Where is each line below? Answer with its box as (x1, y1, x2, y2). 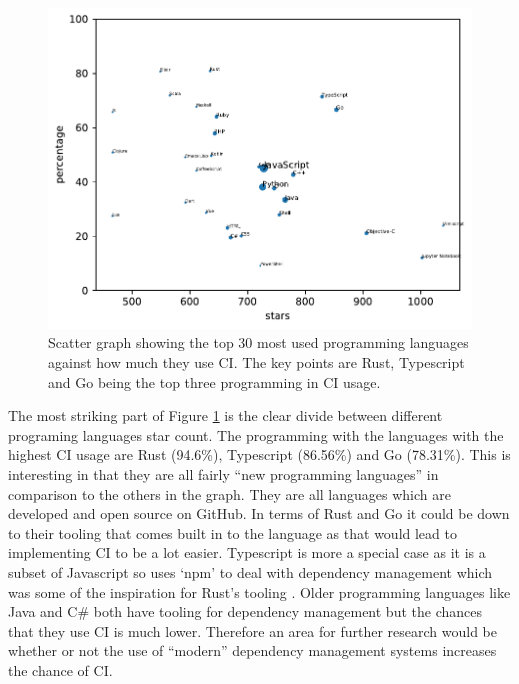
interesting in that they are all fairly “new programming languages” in (8, 463, 439, 484)
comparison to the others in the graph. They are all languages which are (8, 483, 451, 504)
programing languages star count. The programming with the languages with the (8, 424, 504, 445)
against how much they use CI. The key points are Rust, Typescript (48, 351, 465, 372)
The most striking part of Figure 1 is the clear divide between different (8, 405, 443, 426)
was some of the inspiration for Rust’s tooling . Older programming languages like (8, 581, 511, 602)
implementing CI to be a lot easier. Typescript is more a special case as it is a (8, 542, 486, 563)
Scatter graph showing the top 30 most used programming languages (48, 332, 469, 353)
